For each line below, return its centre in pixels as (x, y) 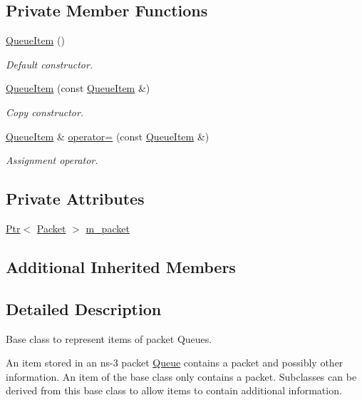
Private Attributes (75, 199)
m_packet (108, 228)
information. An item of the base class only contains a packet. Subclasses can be (181, 376)
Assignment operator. (52, 160)
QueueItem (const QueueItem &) (78, 88)
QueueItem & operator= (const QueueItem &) (108, 136)
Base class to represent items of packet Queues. (109, 338)
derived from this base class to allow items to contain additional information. (174, 390)
